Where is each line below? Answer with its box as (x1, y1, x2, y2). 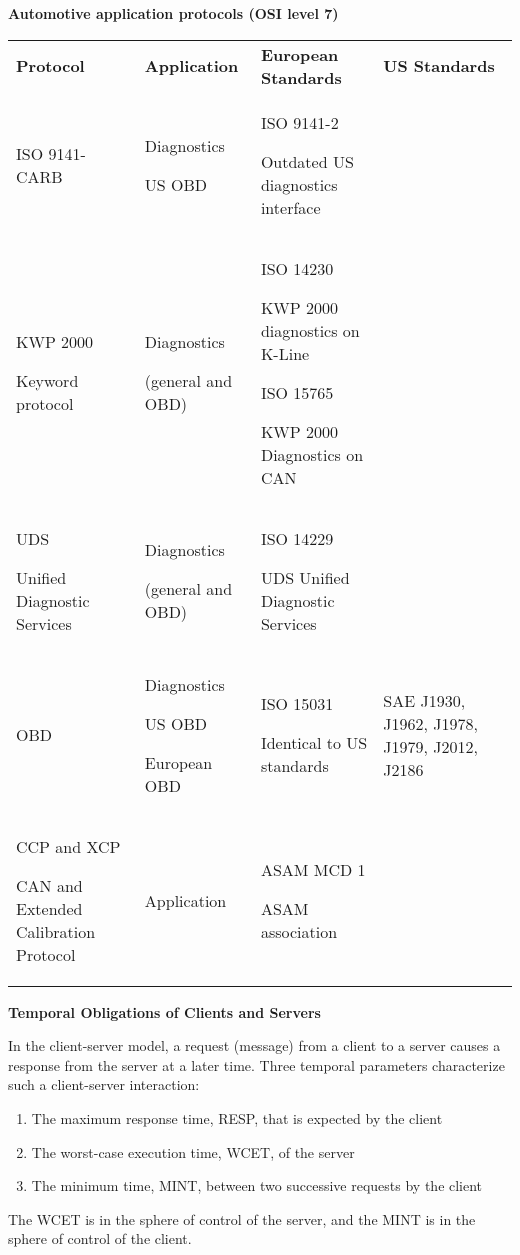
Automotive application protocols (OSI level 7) (8, 3, 339, 23)
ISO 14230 (260, 256, 334, 280)
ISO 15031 (260, 692, 334, 716)
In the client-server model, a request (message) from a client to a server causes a (8, 1035, 501, 1056)
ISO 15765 (260, 380, 334, 404)
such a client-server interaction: (8, 1074, 200, 1095)
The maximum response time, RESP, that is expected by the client (31, 1107, 443, 1128)
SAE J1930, (383, 688, 466, 712)
